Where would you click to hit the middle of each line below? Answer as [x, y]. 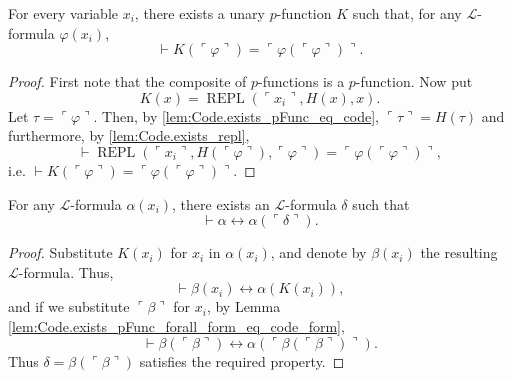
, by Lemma [243, 306]
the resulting [459, 252]
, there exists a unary [199, 13]
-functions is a [301, 81]
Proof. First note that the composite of [127, 81]
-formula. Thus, [66, 271]
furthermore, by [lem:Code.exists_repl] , [129, 135]
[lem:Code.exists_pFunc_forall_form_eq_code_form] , [176, 325]
